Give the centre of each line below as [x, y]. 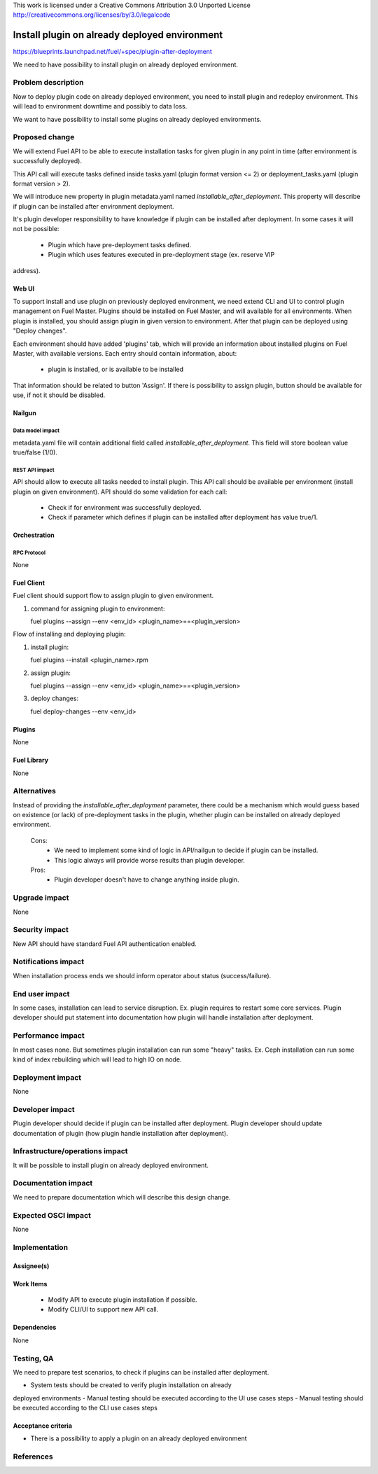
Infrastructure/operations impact [71, 1151]
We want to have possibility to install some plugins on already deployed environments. [137, 119]
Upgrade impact [41, 898]
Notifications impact [48, 961]
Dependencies [35, 1328]
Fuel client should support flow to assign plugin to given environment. [113, 596]
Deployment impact [47, 1077]
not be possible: [36, 229]
